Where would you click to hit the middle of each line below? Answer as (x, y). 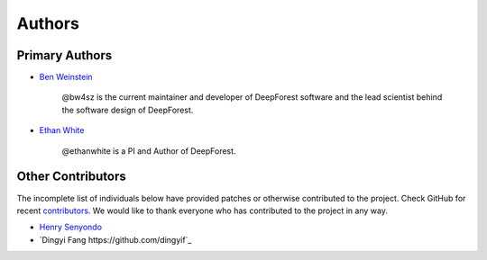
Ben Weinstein (66, 77)
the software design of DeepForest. (128, 110)
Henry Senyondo (71, 227)
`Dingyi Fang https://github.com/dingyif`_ (115, 239)
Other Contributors (71, 177)
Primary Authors (64, 55)
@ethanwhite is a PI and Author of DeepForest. (149, 151)
